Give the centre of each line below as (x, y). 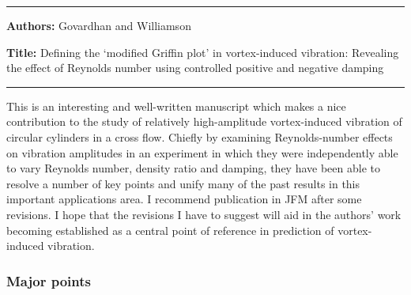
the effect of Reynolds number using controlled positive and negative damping (195, 68)
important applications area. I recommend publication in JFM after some (184, 199)
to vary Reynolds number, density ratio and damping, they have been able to (193, 168)
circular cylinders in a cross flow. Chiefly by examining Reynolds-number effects (200, 136)
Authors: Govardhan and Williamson (99, 25)
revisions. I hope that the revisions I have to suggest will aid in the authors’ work (204, 214)
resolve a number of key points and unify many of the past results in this (183, 183)
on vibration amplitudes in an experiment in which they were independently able (202, 152)
